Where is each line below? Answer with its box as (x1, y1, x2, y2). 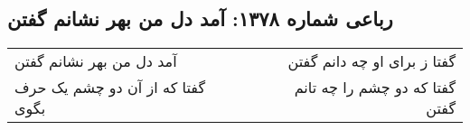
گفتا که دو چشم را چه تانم (294, 77, 456, 98)
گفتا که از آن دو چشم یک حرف (14, 77, 206, 98)
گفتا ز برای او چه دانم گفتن (287, 51, 456, 72)
